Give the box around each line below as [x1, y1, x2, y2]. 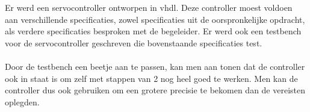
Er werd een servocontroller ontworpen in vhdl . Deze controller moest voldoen [5, 1, 293, 13]
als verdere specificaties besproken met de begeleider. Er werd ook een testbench [5, 25, 302, 37]
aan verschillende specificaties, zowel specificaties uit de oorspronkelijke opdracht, [5, 13, 305, 25]
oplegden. [5, 95, 40, 108]
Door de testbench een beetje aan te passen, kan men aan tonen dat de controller [5, 60, 305, 72]
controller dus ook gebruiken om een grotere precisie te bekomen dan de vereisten [5, 84, 306, 96]
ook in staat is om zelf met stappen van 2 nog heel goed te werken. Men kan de [5, 72, 298, 84]
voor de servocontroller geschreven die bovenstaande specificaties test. [5, 36, 262, 49]
